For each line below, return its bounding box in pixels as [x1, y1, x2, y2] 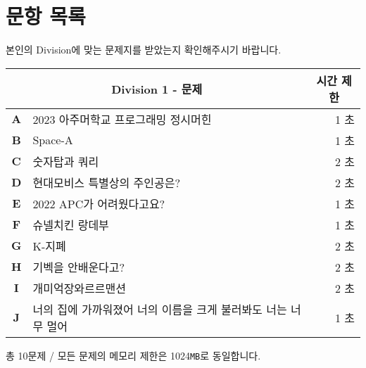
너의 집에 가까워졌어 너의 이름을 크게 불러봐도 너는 [32, 300, 287, 317]
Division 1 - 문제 [111, 80, 203, 97]
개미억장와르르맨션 [32, 279, 126, 296]
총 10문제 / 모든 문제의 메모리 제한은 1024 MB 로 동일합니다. [6, 348, 261, 362]
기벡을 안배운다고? [32, 258, 125, 275]
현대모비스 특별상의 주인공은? [32, 174, 181, 191]
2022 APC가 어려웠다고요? [32, 195, 165, 212]
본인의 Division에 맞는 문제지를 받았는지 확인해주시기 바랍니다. [6, 42, 282, 57]
